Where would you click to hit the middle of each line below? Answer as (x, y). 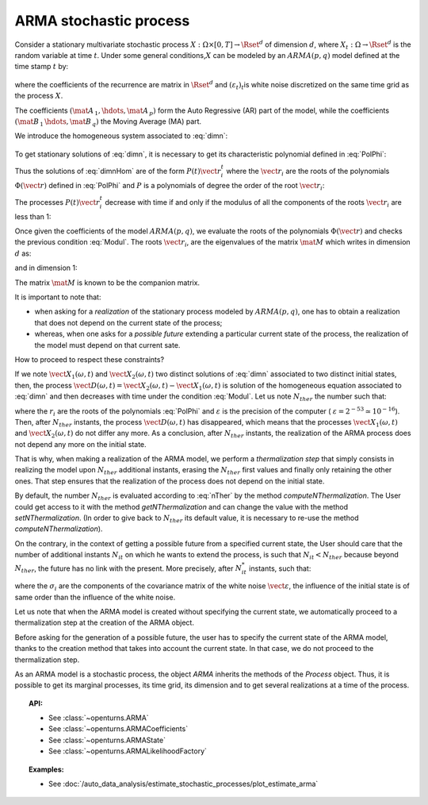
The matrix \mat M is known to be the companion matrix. (107, 283)
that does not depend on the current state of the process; (128, 322)
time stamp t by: (42, 67)
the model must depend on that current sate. (107, 345)
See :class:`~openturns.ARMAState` (107, 740)
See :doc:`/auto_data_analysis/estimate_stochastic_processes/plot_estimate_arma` (183, 784)
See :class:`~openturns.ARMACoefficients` (118, 729)
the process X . (39, 96)
